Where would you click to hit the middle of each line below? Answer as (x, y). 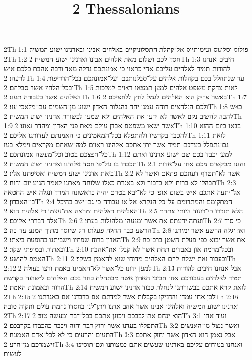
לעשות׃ (13, 353)
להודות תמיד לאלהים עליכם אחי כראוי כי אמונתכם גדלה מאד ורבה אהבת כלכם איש (117, 68)
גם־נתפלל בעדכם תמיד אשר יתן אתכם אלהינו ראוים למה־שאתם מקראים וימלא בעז (116, 144)
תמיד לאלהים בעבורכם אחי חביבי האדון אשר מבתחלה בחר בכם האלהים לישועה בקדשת (123, 277)
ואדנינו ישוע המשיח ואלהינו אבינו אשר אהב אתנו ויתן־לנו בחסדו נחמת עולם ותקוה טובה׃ (122, 306)
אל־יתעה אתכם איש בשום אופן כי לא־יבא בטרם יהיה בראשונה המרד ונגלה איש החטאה (122, 192)
